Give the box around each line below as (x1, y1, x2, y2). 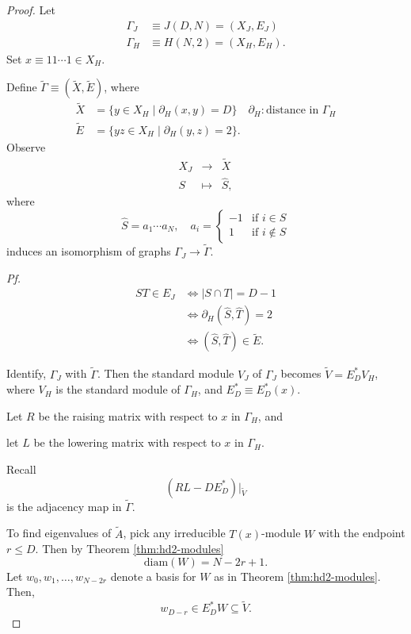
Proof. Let (6, 2, 55, 17)
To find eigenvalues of (6, 524, 112, 541)
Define (6, 79, 37, 95)
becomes (280, 365, 322, 382)
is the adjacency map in (6, 498, 122, 514)
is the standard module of (55, 381, 181, 398)
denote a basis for (110, 567, 196, 584)
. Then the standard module (97, 365, 234, 382)
